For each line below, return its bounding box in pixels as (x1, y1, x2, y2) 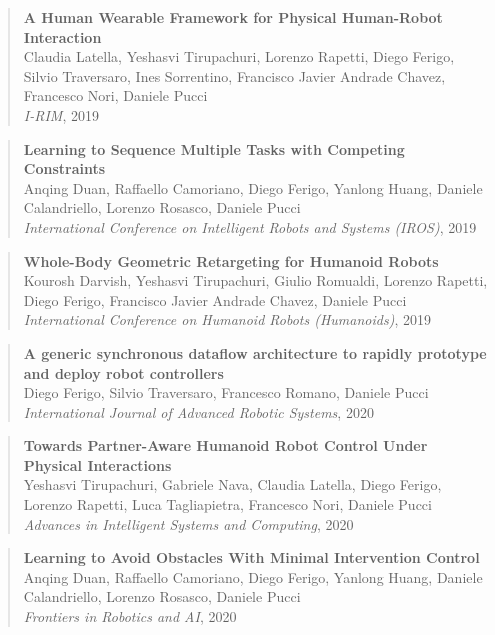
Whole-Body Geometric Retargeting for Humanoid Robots (23, 250, 439, 271)
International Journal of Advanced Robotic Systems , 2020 (23, 401, 374, 422)
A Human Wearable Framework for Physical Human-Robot (23, 7, 443, 27)
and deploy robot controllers (23, 362, 224, 383)
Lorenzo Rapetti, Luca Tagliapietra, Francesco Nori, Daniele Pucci (23, 494, 432, 515)
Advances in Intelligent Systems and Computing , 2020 (23, 513, 354, 534)
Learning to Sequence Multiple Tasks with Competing (23, 138, 405, 159)
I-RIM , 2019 (23, 104, 99, 125)
